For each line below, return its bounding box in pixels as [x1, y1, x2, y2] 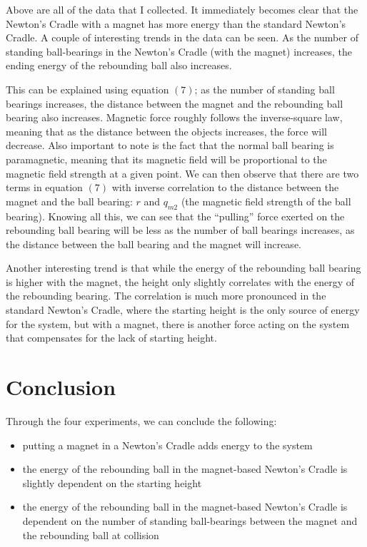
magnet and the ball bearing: [6, 193, 133, 208]
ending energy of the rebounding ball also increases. [6, 58, 232, 73]
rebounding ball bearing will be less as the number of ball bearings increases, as [6, 223, 355, 237]
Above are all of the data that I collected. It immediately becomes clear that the [6, 2, 358, 16]
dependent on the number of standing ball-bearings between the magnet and [22, 513, 358, 528]
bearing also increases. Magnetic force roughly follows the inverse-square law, [6, 110, 343, 125]
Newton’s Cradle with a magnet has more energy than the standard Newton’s [6, 16, 346, 31]
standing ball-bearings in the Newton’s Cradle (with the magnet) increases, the [6, 44, 353, 58]
